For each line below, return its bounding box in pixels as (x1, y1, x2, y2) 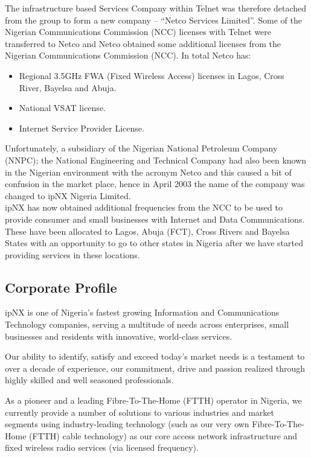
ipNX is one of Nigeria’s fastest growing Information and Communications (5, 306, 280, 319)
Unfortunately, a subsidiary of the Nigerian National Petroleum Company (5, 142, 278, 154)
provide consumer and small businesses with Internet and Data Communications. (5, 212, 305, 225)
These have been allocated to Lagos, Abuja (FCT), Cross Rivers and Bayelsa (5, 224, 290, 237)
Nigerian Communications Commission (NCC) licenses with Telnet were (5, 25, 272, 38)
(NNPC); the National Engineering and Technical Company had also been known (5, 153, 307, 166)
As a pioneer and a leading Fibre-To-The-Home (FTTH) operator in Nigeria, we (5, 394, 302, 407)
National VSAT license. (19, 101, 106, 114)
